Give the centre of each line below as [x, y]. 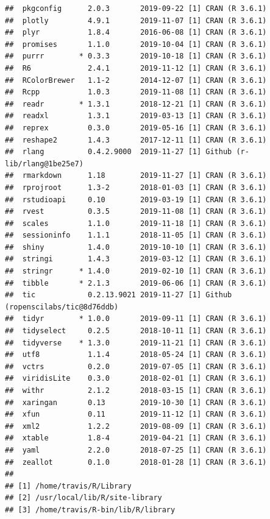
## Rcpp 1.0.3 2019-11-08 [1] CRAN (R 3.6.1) [136, 92]
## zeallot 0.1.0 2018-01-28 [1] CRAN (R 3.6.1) [136, 462]
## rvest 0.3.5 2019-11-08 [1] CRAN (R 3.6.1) [136, 212]
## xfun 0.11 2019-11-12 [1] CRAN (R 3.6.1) [136, 415]
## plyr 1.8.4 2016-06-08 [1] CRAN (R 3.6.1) [136, 33]
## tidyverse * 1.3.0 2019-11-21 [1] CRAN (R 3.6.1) [136, 343]
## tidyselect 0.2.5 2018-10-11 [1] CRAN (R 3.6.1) [136, 331]
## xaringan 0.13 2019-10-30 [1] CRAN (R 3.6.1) [136, 402]
